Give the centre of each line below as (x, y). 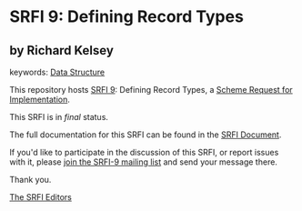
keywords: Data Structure (57, 72)
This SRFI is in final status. (59, 117)
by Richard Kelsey (61, 50)
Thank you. (30, 180)
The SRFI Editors (41, 197)
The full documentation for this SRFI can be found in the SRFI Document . (146, 135)
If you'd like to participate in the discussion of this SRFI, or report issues (144, 152)
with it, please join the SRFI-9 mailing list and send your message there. (143, 162)
